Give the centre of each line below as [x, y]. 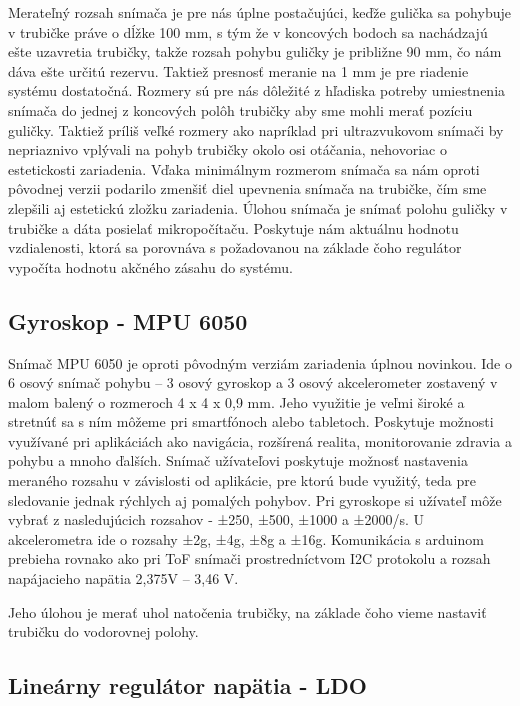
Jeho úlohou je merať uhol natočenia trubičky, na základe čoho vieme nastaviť [247, 611]
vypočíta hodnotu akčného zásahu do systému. [150, 266]
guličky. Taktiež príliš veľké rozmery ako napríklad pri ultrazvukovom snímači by [256, 129]
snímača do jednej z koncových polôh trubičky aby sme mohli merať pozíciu [240, 109]
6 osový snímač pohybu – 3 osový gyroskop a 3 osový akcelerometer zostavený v [253, 382]
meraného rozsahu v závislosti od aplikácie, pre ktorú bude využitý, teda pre [242, 480]
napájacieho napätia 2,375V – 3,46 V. [123, 578]
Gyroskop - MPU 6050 [128, 320]
